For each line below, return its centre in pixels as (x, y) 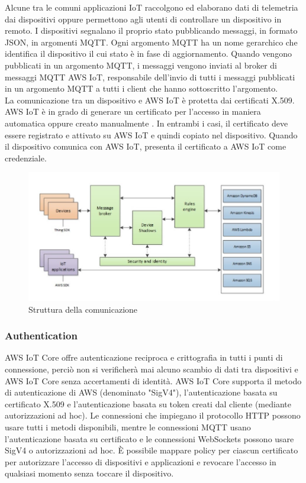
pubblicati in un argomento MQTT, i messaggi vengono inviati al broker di (141, 65)
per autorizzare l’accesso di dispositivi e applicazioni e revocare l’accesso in (141, 461)
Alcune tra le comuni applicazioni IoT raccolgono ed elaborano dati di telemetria (152, 7)
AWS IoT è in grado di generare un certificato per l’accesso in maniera (133, 111)
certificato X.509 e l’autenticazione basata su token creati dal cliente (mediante (148, 403)
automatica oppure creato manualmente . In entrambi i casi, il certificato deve (146, 123)
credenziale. (26, 158)
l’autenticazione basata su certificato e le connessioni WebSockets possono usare (149, 438)
